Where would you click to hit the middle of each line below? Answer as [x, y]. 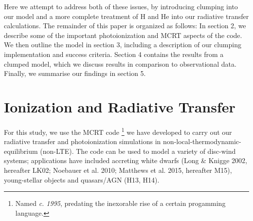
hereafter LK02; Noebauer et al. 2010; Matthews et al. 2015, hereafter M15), [118, 170]
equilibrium [21, 151]
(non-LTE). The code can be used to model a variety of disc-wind [138, 151]
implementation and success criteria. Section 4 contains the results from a [114, 54]
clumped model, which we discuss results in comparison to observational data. [120, 64]
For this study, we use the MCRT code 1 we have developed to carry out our [118, 131]
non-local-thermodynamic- [202, 141]
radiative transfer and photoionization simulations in [82, 141]
